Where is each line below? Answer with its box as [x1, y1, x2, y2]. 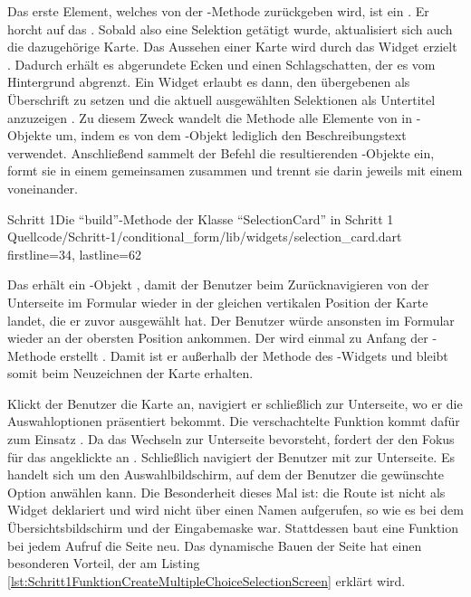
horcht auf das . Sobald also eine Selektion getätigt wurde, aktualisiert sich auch [7, 19, 453, 38]
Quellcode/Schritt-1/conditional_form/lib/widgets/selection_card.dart [7, 227, 402, 246]
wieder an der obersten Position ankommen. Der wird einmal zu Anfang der [7, 328, 428, 347]
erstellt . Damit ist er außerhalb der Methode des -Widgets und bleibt [60, 346, 448, 365]
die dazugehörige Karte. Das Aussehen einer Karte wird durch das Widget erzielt [7, 37, 457, 56]
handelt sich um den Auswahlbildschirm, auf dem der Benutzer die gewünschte [7, 465, 445, 484]
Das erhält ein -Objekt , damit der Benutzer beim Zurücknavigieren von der [7, 275, 429, 294]
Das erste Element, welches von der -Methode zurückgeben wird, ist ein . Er [7, 2, 429, 20]
